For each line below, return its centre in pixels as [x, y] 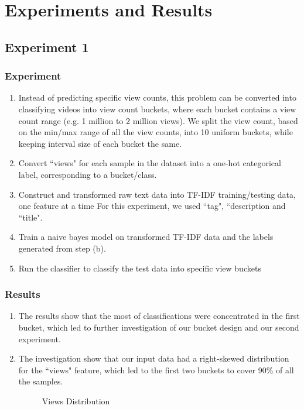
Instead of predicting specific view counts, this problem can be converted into [157, 97]
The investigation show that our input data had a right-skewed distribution [154, 358]
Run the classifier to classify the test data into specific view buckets [140, 268]
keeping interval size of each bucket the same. [100, 143]
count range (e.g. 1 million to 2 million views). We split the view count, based [158, 120]
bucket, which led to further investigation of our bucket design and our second [159, 327]
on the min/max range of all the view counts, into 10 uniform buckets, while [156, 132]
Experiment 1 [47, 47]
